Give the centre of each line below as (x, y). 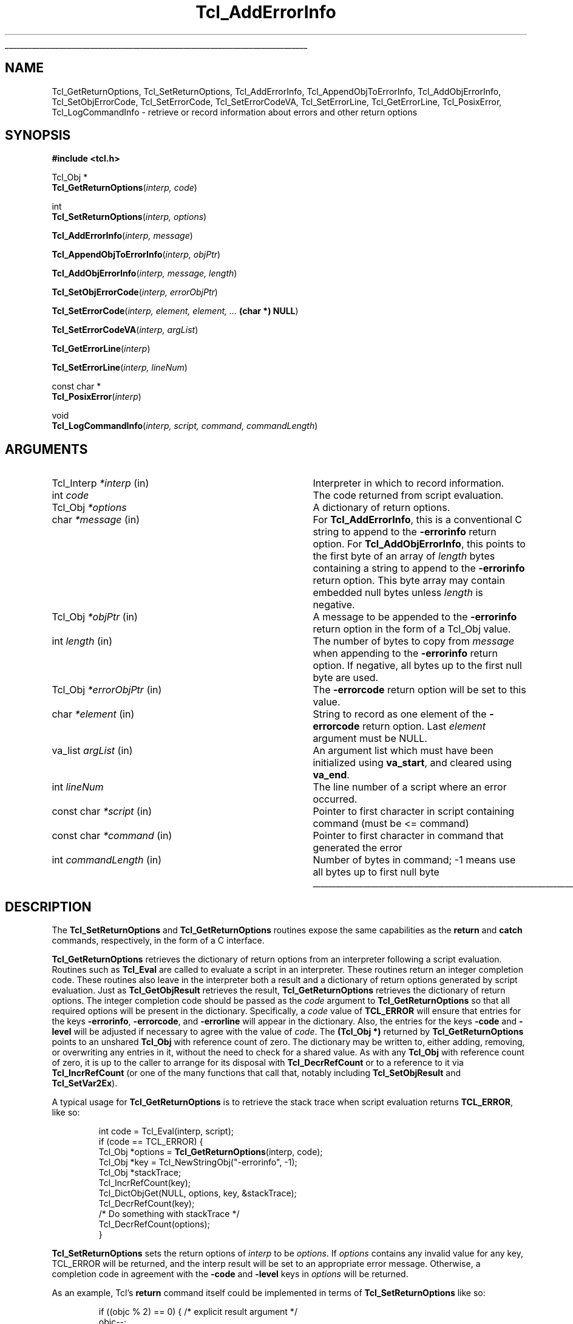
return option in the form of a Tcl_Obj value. (412, 629)
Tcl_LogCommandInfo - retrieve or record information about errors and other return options (235, 112)
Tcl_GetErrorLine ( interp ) (101, 349)
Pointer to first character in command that (408, 836)
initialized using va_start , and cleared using (412, 763)
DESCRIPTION (48, 907)
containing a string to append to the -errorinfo (419, 568)
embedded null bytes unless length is (398, 593)
